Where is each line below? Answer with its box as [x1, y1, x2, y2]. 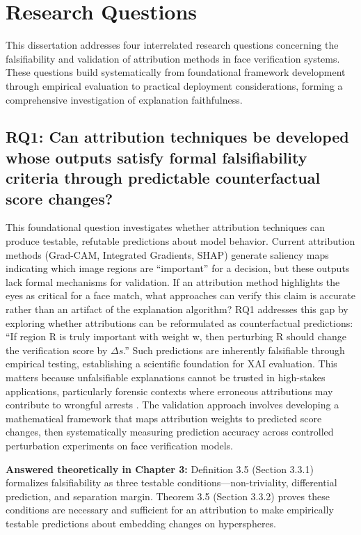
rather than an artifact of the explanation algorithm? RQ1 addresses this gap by [6, 302, 348, 317]
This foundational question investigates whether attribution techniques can [6, 220, 326, 234]
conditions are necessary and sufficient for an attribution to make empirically [6, 502, 334, 517]
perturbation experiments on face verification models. [6, 438, 233, 452]
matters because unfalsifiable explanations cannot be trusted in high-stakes [6, 370, 326, 384]
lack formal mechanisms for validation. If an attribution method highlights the [6, 274, 340, 289]
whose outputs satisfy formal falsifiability [6, 146, 307, 168]
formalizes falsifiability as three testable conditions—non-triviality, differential [6, 475, 337, 490]
